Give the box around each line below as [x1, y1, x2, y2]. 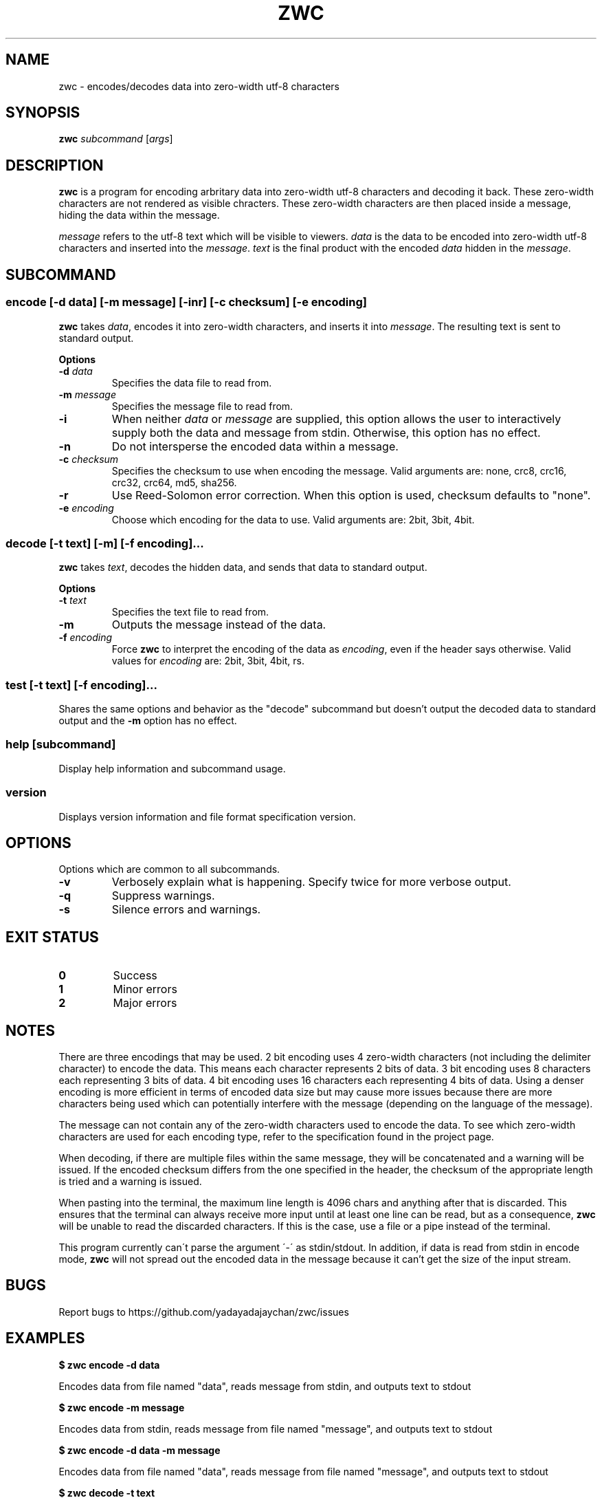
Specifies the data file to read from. [111, 376, 272, 389]
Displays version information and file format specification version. [58, 810, 356, 823]
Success [113, 968, 157, 983]
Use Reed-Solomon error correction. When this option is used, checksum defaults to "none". [111, 488, 591, 502]
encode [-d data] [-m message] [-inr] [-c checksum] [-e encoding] [5, 295, 367, 310]
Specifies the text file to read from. [111, 606, 269, 618]
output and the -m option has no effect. [58, 715, 237, 726]
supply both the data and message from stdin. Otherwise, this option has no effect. [111, 425, 541, 439]
